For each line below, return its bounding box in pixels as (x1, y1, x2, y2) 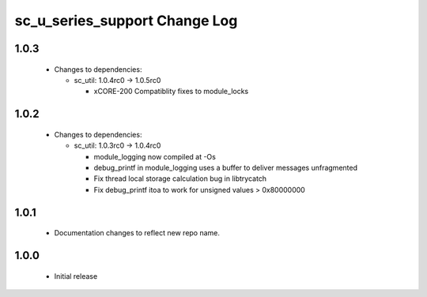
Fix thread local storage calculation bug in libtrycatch (93, 174, 267, 183)
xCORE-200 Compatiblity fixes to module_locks (93, 87, 249, 96)
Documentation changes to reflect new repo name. (54, 228, 221, 238)
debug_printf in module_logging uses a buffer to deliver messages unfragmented (93, 163, 357, 172)
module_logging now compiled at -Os (93, 152, 217, 161)
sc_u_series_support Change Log (14, 12, 238, 29)
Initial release (54, 271, 98, 280)
